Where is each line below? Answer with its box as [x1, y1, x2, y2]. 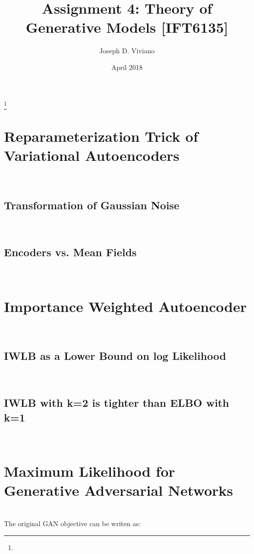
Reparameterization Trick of [4, 126, 198, 146]
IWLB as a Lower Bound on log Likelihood [4, 348, 226, 363]
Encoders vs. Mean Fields [4, 244, 137, 259]
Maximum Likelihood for [4, 461, 175, 481]
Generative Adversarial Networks [4, 480, 233, 500]
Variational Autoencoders [4, 145, 180, 165]
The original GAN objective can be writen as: [4, 518, 141, 528]
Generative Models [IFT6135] [25, 17, 229, 37]
